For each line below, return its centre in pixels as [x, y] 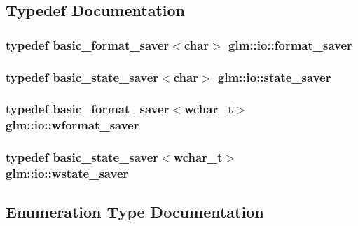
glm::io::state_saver [274, 77]
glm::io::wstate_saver [67, 173]
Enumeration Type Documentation [135, 212]
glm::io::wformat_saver [73, 125]
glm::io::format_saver [290, 44]
